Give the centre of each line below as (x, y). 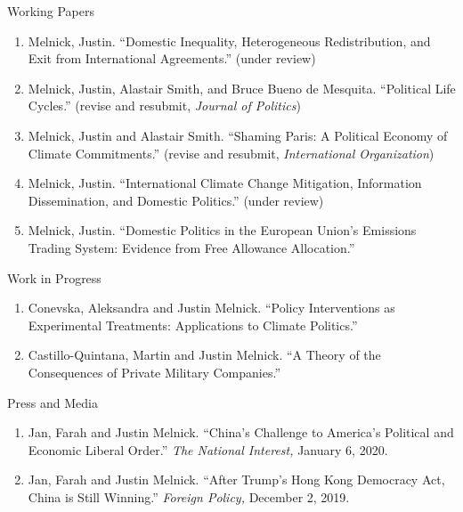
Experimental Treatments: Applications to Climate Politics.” (193, 325)
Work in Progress (54, 277)
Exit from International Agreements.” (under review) (172, 58)
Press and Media (53, 402)
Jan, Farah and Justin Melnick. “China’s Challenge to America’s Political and (241, 432)
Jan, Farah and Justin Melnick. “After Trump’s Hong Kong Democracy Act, (236, 479)
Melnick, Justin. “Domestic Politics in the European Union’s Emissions (222, 230)
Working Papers (51, 11)
